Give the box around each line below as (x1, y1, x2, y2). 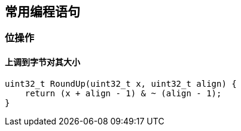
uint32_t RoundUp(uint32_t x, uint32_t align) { (5, 78, 237, 89)
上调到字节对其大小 (5, 57, 80, 68)
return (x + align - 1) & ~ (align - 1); (25, 88, 222, 98)
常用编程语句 (5, 4, 80, 19)
